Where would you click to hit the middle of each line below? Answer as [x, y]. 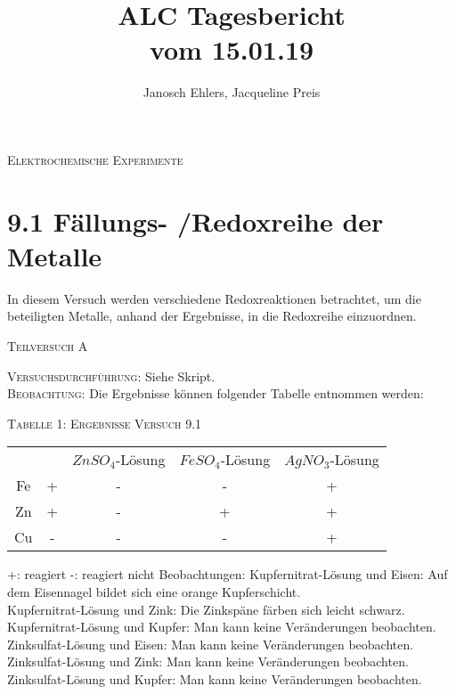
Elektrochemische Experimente [95, 159]
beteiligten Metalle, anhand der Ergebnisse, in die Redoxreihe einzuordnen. [212, 316]
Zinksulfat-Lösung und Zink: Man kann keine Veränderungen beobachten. [208, 661]
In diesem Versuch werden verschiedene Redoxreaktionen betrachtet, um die [214, 298]
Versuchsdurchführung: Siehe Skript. [111, 376]
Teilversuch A [48, 346]
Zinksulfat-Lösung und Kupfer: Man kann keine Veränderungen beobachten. [215, 678]
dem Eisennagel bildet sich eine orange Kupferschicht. [154, 591]
